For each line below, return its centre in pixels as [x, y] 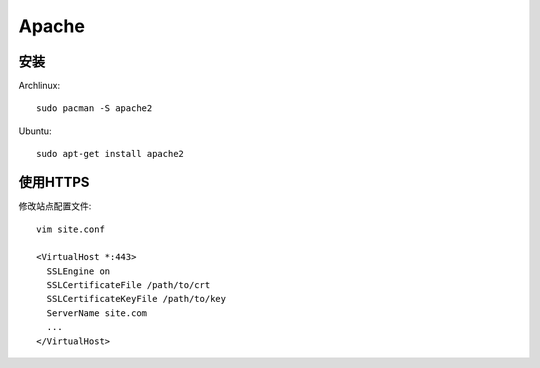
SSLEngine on [78, 271]
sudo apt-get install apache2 [110, 154]
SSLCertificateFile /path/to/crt [128, 285]
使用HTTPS [54, 182]
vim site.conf [70, 229]
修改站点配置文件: [55, 206]
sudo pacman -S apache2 [94, 108]
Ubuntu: [35, 131]
